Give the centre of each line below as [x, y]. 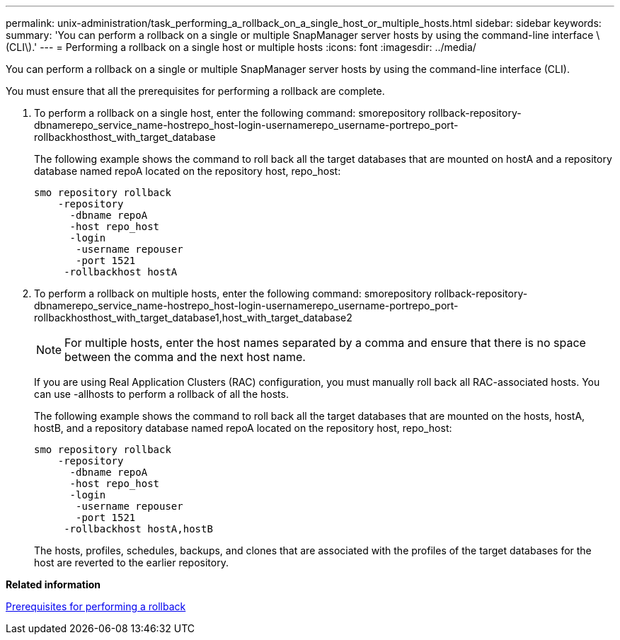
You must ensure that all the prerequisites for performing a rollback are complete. [195, 91]
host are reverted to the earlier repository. [131, 562]
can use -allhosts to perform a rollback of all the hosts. [161, 394]
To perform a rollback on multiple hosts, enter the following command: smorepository [233, 293]
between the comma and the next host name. [185, 357]
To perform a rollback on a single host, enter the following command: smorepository [230, 113]
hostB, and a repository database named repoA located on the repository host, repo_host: [243, 428]
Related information [53, 584]
